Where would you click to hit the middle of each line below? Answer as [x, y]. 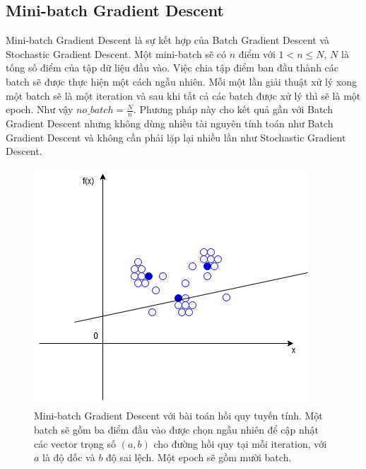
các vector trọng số [75, 443]
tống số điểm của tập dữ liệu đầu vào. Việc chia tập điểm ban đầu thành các [172, 68]
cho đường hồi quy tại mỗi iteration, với [240, 443]
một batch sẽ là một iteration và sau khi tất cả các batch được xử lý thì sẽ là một [183, 95]
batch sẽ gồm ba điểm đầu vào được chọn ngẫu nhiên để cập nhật [176, 429]
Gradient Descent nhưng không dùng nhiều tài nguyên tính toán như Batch [170, 123]
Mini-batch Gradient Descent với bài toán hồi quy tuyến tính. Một [178, 416]
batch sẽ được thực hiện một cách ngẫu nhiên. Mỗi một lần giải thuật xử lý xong [182, 81]
